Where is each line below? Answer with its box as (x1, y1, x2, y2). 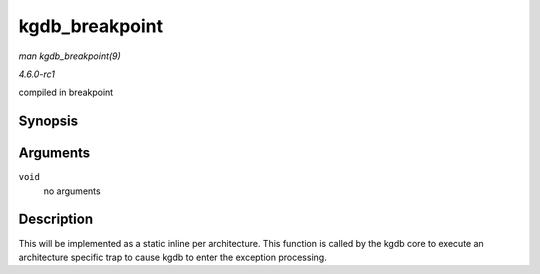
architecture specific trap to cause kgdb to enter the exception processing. (18, 251, 327, 263)
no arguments (43, 185, 101, 197)
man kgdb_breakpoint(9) (18, 50, 122, 62)
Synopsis (18, 113, 79, 130)
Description (18, 211, 94, 228)
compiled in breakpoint (18, 86, 114, 99)
